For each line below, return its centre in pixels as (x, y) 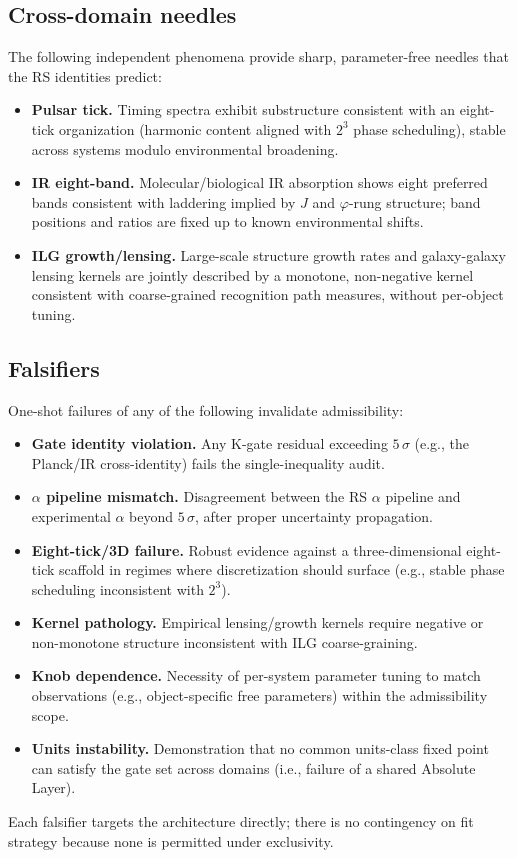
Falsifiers (54, 367)
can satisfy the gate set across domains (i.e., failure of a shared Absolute (253, 767)
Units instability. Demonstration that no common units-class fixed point (260, 748)
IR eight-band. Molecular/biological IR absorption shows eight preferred (259, 182)
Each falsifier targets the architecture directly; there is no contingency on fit (241, 821)
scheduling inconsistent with (117, 588)
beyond (151, 515)
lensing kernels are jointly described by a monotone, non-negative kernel (252, 274)
